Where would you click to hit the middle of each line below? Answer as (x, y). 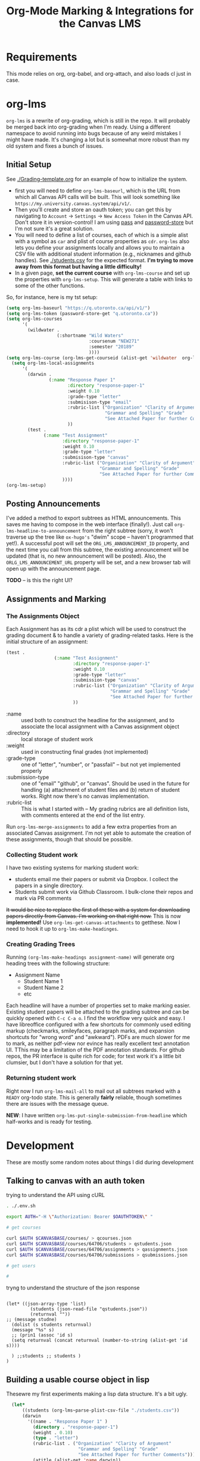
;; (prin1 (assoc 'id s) (42, 1335)
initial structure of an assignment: (47, 642)
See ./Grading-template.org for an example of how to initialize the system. (97, 179)
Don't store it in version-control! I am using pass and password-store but (104, 222)
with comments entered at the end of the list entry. (83, 815)
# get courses (24, 1228)
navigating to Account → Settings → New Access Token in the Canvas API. (104, 216)
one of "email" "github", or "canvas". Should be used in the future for (105, 783)
